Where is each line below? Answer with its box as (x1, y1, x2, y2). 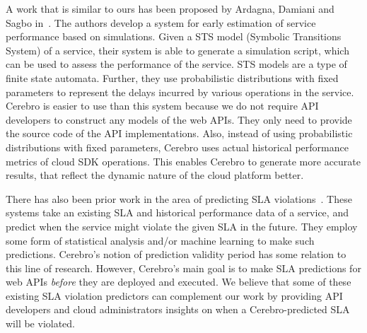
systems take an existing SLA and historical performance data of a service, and (6, 205, 349, 220)
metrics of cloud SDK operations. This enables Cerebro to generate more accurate (6, 153, 361, 168)
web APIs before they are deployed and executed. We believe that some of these (6, 274, 351, 289)
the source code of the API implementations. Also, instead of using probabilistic (6, 126, 353, 141)
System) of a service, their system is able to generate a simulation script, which (6, 42, 349, 57)
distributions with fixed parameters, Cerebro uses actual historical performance (6, 139, 349, 154)
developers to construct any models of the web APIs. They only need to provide (6, 112, 352, 127)
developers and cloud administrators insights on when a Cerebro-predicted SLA (6, 302, 350, 317)
